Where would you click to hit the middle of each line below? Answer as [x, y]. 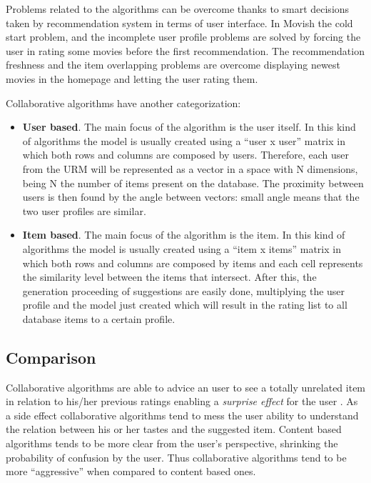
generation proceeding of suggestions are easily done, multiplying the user [184, 290]
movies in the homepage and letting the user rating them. [132, 78]
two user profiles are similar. [84, 210]
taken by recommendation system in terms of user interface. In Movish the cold [179, 23]
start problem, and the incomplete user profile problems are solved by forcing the [183, 37]
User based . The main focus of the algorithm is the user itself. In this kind [189, 127]
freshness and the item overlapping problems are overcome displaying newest [173, 65]
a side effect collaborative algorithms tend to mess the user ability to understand [182, 415]
